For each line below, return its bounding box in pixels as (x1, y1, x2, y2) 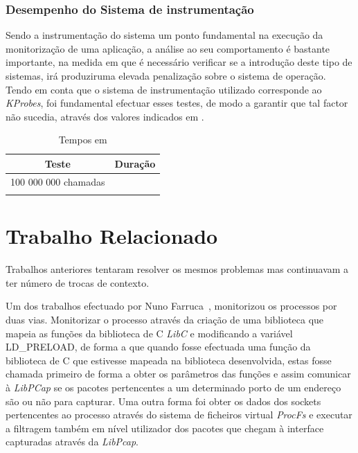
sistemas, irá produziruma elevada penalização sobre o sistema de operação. (6, 69, 326, 82)
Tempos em (58, 132, 107, 147)
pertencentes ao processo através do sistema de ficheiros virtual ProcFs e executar (6, 407, 352, 422)
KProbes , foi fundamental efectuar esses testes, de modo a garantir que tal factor (6, 96, 348, 110)
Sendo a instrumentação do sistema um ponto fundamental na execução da (6, 28, 323, 42)
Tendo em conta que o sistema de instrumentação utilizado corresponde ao (6, 82, 322, 96)
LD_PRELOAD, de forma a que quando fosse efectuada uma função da (6, 339, 311, 354)
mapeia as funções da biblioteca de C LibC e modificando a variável (6, 326, 293, 340)
